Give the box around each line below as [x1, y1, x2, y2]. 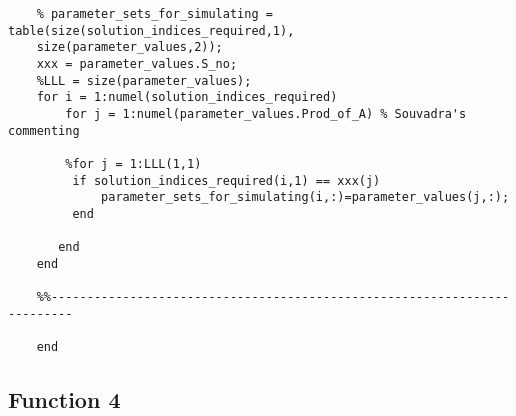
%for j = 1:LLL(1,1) [65, 156, 202, 171]
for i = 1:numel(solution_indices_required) [36, 90, 338, 105]
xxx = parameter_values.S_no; [36, 56, 238, 71]
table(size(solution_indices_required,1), [8, 23, 295, 38]
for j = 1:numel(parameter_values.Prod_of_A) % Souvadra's [65, 106, 467, 121]
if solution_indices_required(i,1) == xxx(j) [72, 173, 381, 188]
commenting [8, 123, 80, 138]
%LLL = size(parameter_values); [36, 73, 252, 88]
